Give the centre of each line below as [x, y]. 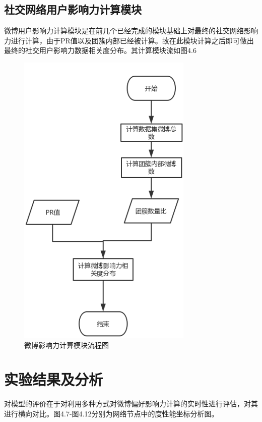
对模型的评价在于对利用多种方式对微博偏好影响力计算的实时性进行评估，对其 [131, 404]
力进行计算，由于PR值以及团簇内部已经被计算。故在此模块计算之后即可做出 [129, 40]
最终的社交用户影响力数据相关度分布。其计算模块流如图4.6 [100, 50]
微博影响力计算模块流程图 [67, 345]
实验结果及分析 [54, 379]
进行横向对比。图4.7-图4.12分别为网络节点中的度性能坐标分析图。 [111, 413]
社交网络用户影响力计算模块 [73, 9]
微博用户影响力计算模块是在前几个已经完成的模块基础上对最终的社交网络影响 [131, 31]
